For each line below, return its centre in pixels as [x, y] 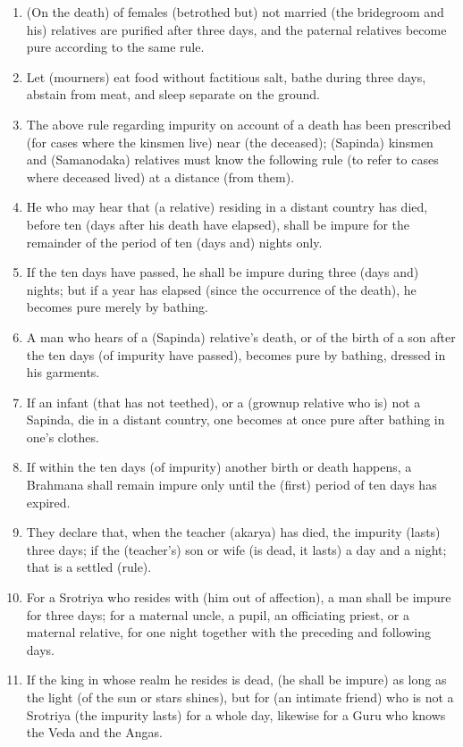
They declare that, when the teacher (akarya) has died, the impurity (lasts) [233, 532]
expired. [48, 502]
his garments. [63, 372]
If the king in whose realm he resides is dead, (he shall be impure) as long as [236, 680]
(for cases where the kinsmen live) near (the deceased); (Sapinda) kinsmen [230, 142]
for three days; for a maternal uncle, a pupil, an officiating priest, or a [218, 614]
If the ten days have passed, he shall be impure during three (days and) [223, 272]
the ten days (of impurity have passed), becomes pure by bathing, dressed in [236, 354]
